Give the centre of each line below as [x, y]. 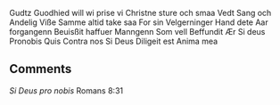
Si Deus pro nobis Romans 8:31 [66, 90]
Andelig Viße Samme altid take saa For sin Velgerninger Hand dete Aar [139, 22]
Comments [41, 69]
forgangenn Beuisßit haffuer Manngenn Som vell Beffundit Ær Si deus [137, 32]
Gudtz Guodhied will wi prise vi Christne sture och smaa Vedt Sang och [140, 13]
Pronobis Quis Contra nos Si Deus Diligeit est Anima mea [114, 41]
